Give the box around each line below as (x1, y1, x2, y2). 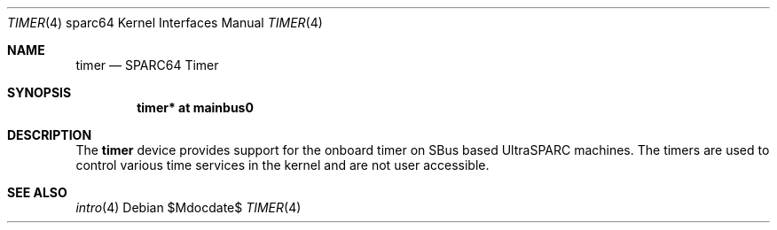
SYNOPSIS (7, 85, 72, 100)
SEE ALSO (7, 185, 67, 200)
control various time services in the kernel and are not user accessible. (75, 157, 490, 172)
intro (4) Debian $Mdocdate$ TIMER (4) (75, 200, 302, 215)
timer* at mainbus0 (137, 100, 254, 115)
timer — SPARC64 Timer (75, 57, 219, 73)
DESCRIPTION (7, 127, 92, 142)
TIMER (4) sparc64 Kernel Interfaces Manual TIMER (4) (7, 15, 323, 30)
